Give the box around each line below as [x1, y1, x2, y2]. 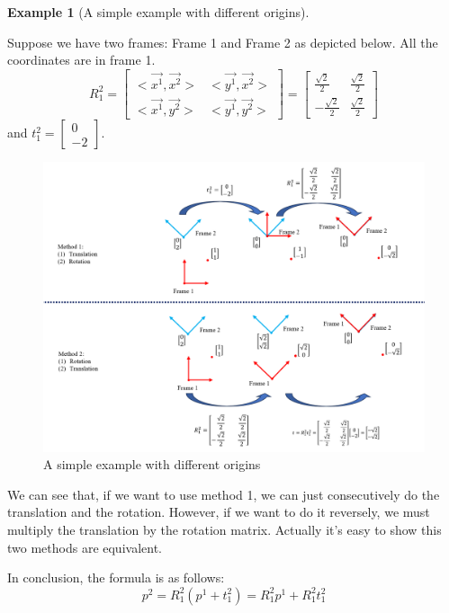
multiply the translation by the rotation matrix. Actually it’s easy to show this [7, 520, 442, 538]
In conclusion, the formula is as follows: [7, 568, 225, 587]
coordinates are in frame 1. [7, 50, 156, 69]
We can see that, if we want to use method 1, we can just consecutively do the [7, 484, 440, 503]
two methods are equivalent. [7, 537, 162, 556]
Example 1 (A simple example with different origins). [7, 3, 310, 21]
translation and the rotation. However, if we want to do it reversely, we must [7, 502, 430, 521]
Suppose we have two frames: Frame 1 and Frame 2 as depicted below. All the [7, 32, 438, 51]
